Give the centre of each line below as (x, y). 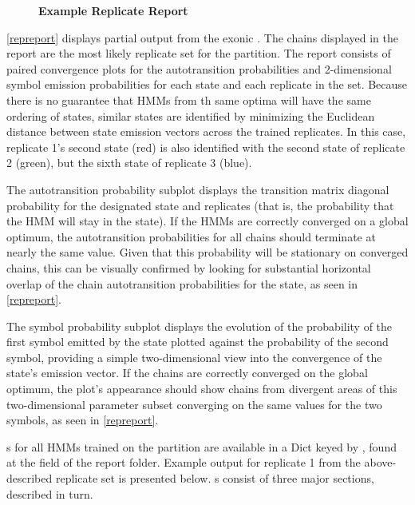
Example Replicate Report (113, 10)
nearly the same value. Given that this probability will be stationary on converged (207, 252)
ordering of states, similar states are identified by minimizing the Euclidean (191, 115)
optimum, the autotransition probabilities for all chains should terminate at (191, 236)
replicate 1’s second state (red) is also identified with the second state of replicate (206, 147)
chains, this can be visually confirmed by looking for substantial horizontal (189, 267)
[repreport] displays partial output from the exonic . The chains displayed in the (202, 37)
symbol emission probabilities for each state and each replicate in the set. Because (207, 84)
